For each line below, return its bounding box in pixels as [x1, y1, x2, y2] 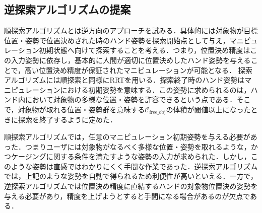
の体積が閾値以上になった [166, 104, 251, 114]
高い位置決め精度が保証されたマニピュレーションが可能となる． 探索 [25, 64, 252, 75]
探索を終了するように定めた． [18, 114, 117, 125]
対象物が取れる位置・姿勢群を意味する [18, 104, 145, 114]
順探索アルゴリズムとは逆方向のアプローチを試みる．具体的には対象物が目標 [4, 25, 258, 36]
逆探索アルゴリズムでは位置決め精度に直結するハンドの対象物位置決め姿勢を [4, 180, 258, 191]
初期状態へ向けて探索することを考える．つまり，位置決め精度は [39, 45, 250, 55]
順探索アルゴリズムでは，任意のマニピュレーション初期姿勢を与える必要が [4, 131, 250, 141]
